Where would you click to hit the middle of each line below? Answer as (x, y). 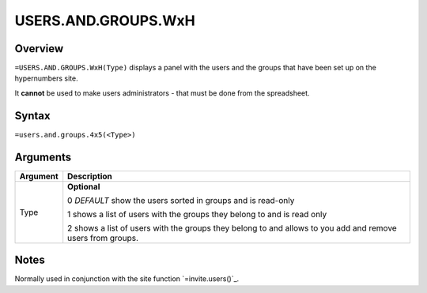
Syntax (32, 116)
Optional (84, 186)
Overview (39, 49)
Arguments (43, 157)
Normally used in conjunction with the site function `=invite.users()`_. (127, 279)
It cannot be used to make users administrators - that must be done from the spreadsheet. (162, 93)
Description (90, 176)
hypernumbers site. (46, 78)
